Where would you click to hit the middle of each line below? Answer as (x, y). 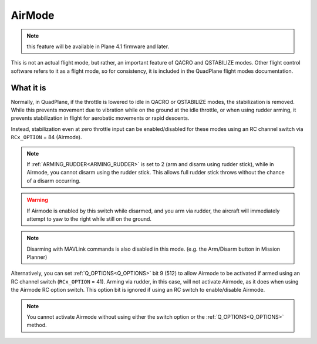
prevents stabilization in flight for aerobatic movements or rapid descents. (100, 118)
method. (37, 325)
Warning (37, 200)
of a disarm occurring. (54, 181)
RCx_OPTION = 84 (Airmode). (46, 137)
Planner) (37, 257)
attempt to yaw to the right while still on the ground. (89, 219)
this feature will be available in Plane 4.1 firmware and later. (98, 46)
